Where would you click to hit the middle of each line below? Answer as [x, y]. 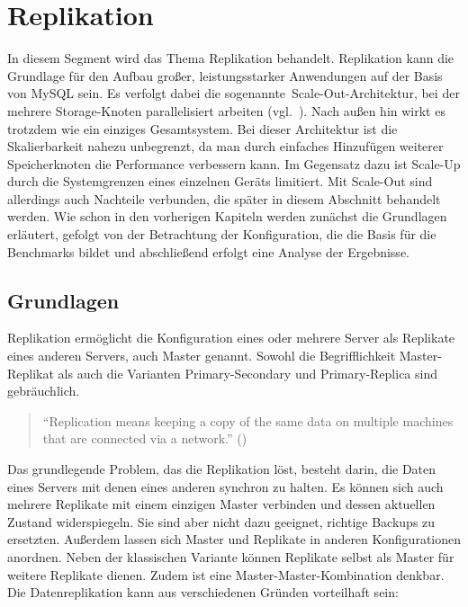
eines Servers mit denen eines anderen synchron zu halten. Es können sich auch [225, 486]
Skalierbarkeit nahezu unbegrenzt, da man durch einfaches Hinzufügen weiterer [225, 146]
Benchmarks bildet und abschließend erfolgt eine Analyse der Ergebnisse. [208, 251]
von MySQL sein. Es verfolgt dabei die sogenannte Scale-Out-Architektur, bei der [234, 93]
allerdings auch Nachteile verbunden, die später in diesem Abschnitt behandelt [224, 198]
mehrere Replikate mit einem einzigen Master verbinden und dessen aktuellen [221, 504]
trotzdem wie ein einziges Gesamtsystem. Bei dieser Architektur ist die [202, 128]
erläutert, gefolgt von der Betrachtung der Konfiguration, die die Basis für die [222, 234]
